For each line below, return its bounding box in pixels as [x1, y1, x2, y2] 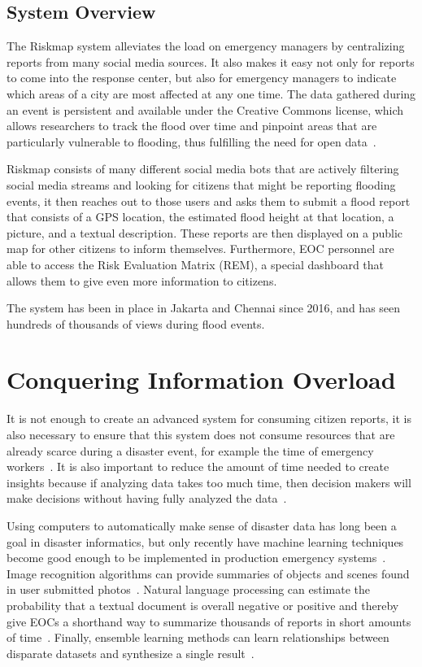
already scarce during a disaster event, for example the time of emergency [7, 442, 374, 459]
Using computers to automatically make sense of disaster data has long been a [7, 517, 397, 534]
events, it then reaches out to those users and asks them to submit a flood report [7, 192, 411, 209]
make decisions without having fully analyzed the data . [7, 490, 287, 507]
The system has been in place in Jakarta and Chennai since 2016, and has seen [7, 299, 401, 316]
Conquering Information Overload [7, 363, 396, 396]
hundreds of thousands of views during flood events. [7, 315, 265, 332]
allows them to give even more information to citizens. [7, 272, 277, 289]
